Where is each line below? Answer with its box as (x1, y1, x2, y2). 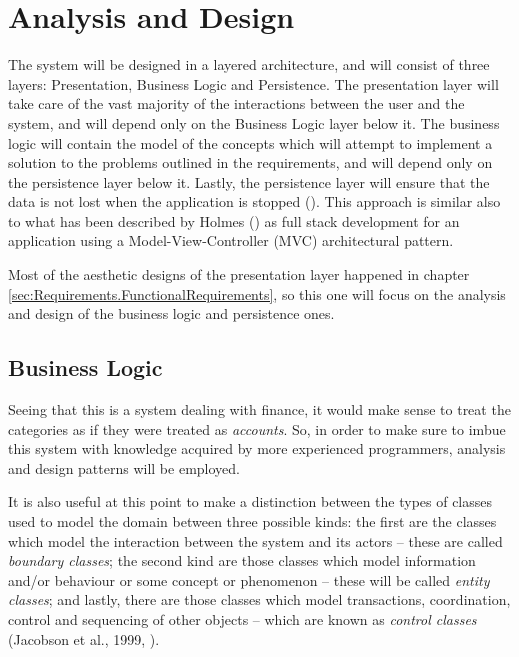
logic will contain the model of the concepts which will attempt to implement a (8, 132, 493, 153)
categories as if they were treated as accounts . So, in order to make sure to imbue (8, 418, 506, 439)
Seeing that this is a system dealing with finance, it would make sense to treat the (8, 399, 511, 420)
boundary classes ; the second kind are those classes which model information (8, 550, 476, 571)
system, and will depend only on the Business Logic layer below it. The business (8, 112, 500, 133)
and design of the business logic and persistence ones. (8, 303, 335, 324)
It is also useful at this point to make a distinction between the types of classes (8, 491, 493, 512)
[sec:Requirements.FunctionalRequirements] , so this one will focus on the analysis (8, 283, 506, 304)
